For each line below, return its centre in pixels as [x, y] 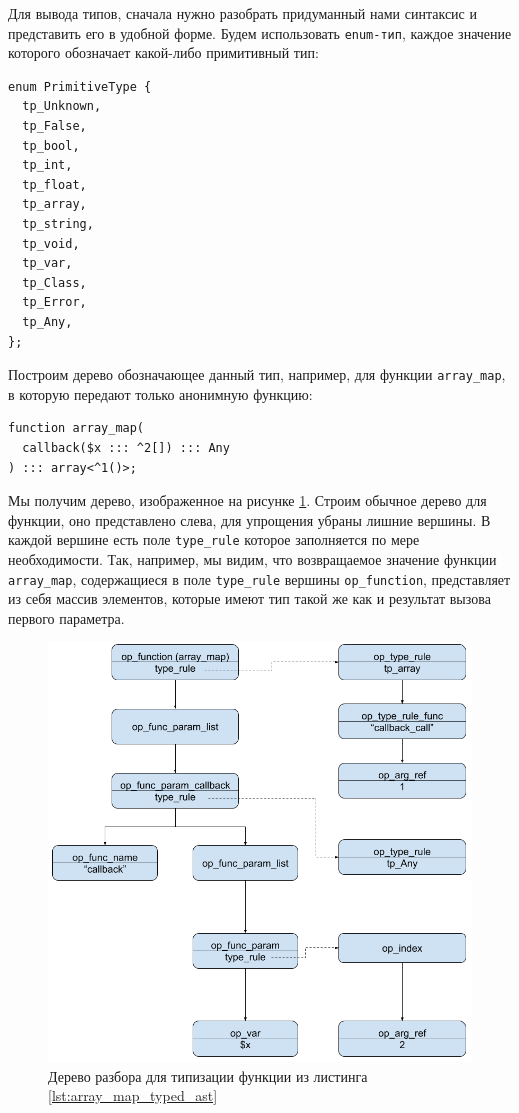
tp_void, [51, 243]
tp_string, [58, 224]
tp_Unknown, [62, 106]
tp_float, [54, 184]
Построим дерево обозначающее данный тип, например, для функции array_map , [257, 374]
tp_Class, [54, 282]
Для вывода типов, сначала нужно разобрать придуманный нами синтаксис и [242, 13]
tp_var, [47, 263]
